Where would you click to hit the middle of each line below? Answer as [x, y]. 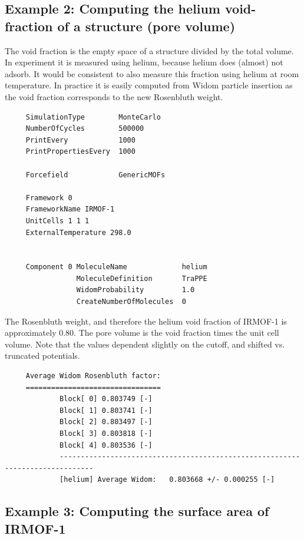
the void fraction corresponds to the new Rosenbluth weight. [114, 96]
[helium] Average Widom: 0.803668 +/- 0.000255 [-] [167, 480]
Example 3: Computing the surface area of [137, 511]
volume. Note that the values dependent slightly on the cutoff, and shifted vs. [145, 344]
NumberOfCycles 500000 [85, 129]
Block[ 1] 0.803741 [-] [106, 410]
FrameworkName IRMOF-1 [70, 209]
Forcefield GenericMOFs [95, 175]
